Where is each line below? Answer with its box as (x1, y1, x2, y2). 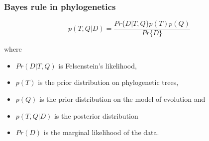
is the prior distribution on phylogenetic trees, (38, 77, 179, 87)
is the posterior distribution (54, 110, 138, 121)
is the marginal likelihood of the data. (43, 127, 159, 138)
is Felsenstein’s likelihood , (58, 60, 137, 70)
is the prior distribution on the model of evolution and (39, 94, 206, 104)
